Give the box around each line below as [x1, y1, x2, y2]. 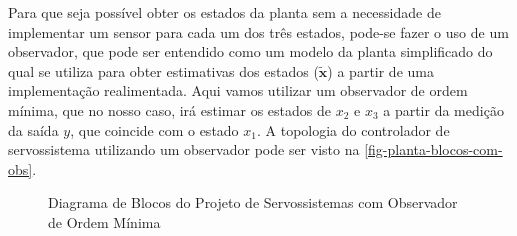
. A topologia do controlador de [257, 119, 450, 140]
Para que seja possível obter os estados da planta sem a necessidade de [8, 2, 441, 22]
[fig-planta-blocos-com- [364, 139, 503, 160]
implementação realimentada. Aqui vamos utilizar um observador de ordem [8, 80, 468, 101]
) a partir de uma [327, 60, 434, 81]
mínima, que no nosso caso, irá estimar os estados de [8, 99, 331, 120]
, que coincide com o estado [70, 119, 239, 140]
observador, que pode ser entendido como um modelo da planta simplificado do [8, 41, 493, 62]
